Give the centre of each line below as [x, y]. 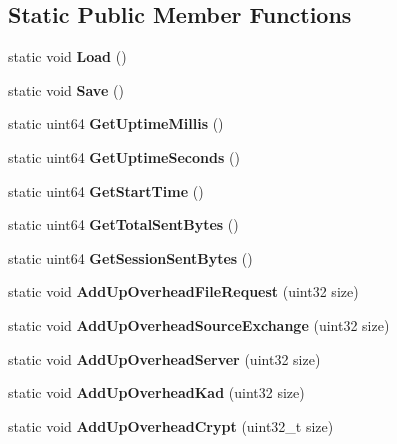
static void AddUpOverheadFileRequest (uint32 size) [183, 291]
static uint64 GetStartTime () [106, 190]
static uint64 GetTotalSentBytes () [123, 224]
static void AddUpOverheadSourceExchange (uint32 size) [199, 324]
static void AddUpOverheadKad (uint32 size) [156, 392]
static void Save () [66, 89]
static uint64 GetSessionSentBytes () [130, 257]
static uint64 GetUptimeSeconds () [124, 156]
